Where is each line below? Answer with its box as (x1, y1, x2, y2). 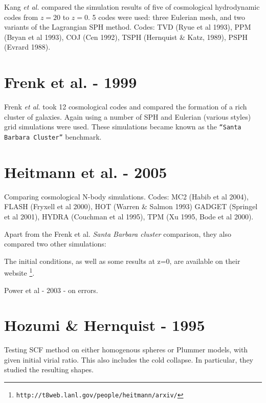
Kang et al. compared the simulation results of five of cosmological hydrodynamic (4, 2, 260, 12)
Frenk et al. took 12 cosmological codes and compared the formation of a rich (4, 101, 247, 112)
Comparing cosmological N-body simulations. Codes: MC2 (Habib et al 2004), (4, 191, 249, 201)
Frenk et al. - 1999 (4, 72, 137, 93)
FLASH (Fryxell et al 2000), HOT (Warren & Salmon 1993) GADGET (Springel (4, 201, 258, 212)
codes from (4, 11, 38, 22)
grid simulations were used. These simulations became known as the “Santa (4, 121, 241, 132)
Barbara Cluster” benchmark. (4, 131, 102, 142)
